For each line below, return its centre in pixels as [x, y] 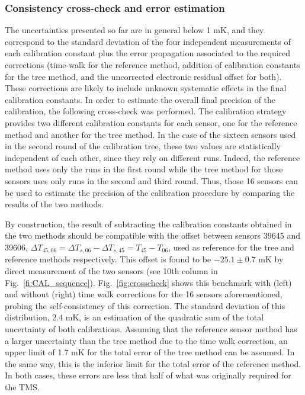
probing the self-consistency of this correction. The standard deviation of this [145, 305]
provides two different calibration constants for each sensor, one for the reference [151, 122]
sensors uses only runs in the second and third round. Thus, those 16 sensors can [151, 180]
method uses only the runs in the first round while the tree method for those [144, 169]
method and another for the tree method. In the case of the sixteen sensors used [150, 134]
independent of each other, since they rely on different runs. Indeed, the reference [152, 157]
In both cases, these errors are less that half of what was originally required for [148, 375]
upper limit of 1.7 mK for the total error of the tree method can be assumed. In [150, 352]
